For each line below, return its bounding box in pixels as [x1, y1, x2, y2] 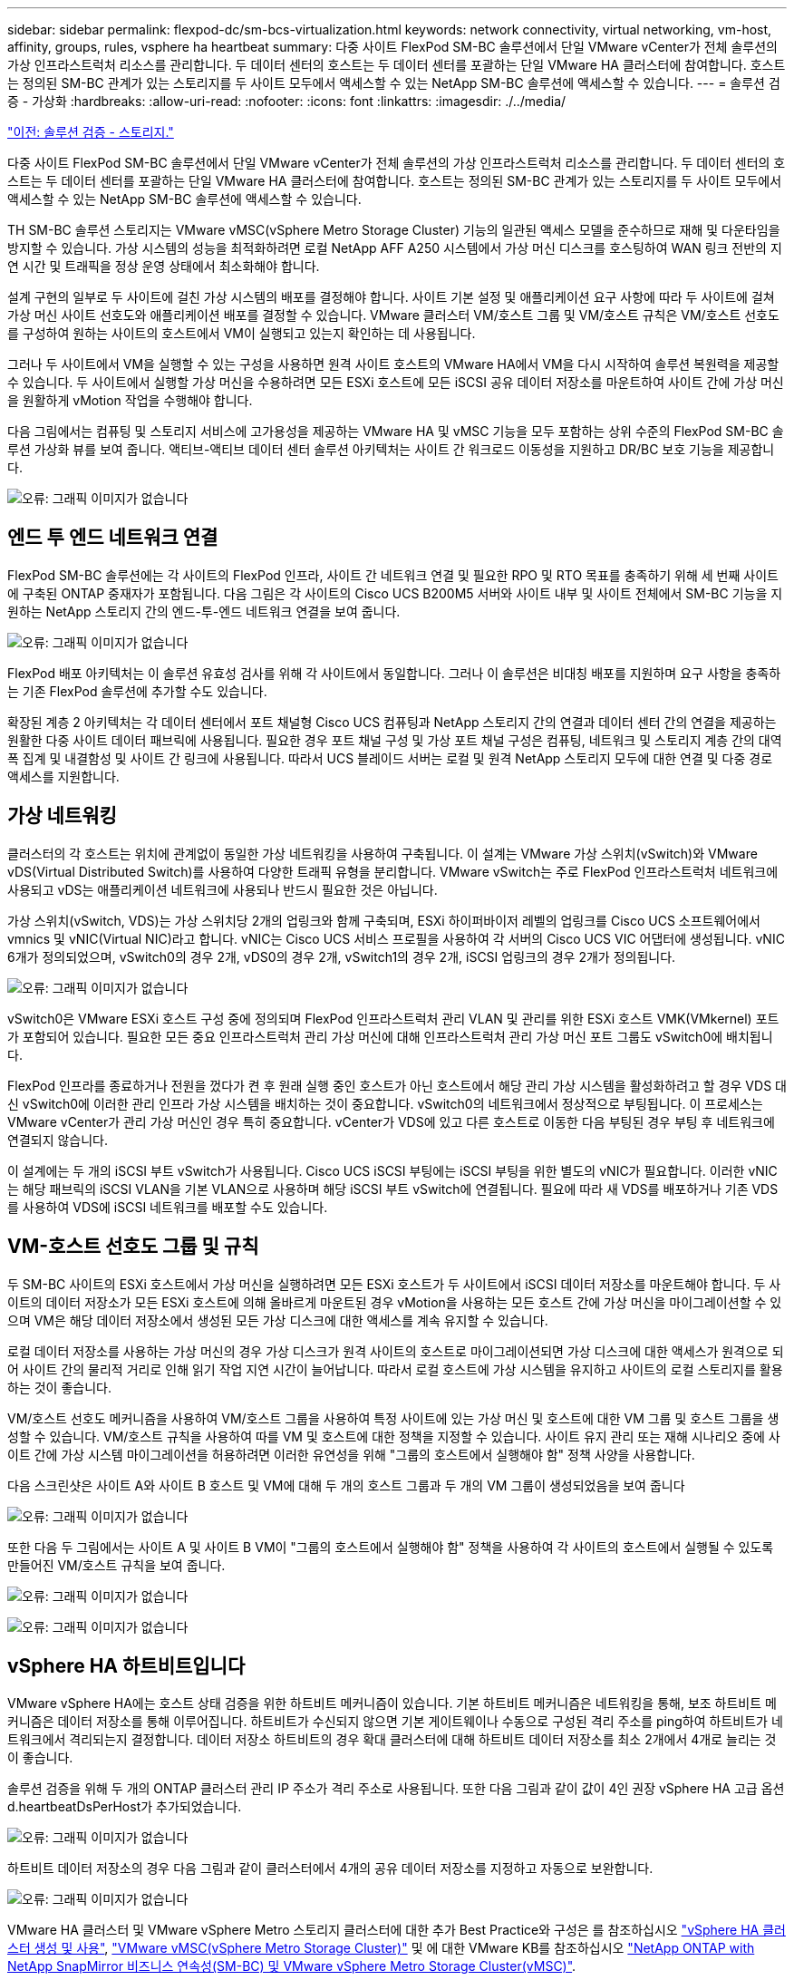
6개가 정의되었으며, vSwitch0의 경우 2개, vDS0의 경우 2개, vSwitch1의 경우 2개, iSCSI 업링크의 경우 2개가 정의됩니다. [7, 948, 676, 965]
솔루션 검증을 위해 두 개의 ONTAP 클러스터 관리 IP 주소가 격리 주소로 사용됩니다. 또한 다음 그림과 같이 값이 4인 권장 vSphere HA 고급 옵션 [7, 1781, 785, 1797]
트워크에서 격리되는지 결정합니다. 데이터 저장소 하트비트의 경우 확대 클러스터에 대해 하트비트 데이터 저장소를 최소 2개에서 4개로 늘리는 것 [7, 1732, 777, 1748]
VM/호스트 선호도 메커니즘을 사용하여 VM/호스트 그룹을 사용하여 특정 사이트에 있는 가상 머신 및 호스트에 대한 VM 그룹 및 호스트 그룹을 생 [7, 1410, 779, 1426]
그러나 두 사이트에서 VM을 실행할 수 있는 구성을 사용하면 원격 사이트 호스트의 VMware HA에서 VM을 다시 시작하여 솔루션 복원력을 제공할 [7, 356, 779, 372]
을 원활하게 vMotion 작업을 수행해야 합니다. [7, 393, 253, 408]
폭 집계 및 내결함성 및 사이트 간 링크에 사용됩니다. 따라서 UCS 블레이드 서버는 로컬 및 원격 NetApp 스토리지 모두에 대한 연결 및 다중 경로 [7, 750, 773, 766]
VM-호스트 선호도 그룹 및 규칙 [7, 1235, 259, 1258]
